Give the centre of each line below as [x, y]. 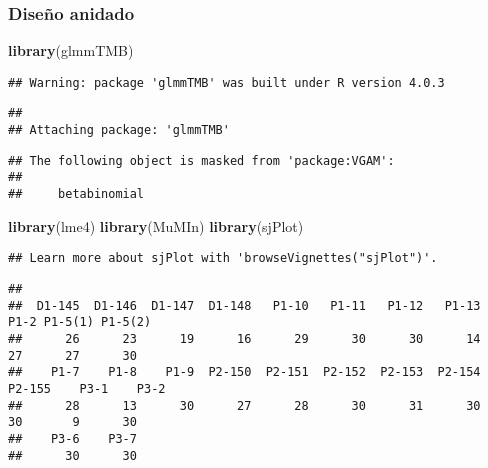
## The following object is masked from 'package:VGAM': [201, 160]
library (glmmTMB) [71, 50]
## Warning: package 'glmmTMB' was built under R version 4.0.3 [226, 82]
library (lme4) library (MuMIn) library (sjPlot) [156, 225]
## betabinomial [76, 194]
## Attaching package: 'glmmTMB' [119, 130]
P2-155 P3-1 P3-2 [87, 388]
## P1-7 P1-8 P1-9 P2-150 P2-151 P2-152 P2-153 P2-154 [244, 372]
